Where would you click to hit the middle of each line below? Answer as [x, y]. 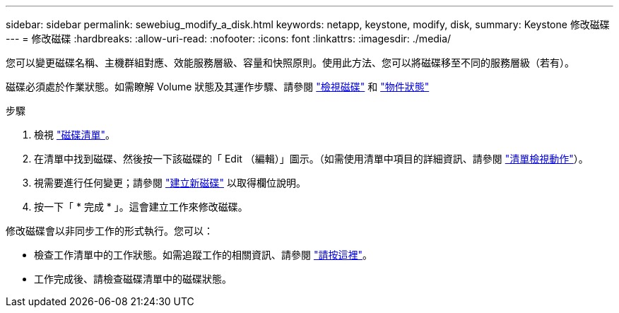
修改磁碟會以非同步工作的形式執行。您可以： [110, 231]
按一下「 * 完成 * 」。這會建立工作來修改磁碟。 [141, 207]
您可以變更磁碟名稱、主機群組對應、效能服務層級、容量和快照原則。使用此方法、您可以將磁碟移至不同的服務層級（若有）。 [290, 63]
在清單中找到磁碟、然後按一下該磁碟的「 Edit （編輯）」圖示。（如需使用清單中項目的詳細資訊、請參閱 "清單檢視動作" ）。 [311, 159]
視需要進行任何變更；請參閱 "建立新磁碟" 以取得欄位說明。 [170, 183]
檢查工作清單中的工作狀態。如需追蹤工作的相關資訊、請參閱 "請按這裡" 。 [203, 255]
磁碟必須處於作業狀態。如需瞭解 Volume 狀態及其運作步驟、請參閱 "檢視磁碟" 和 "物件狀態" [218, 87]
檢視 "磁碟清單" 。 [75, 135]
